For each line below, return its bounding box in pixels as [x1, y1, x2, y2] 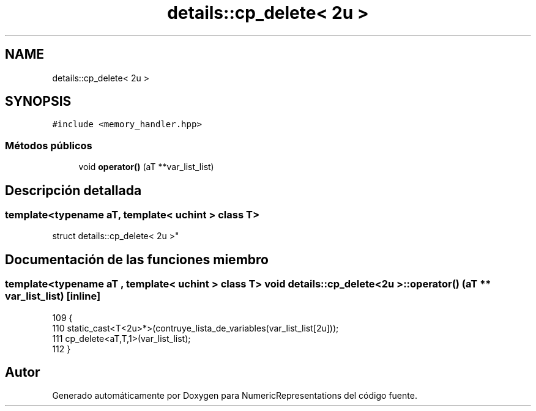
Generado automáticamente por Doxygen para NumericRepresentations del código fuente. [52, 390, 417, 401]
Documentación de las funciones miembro [5, 251, 269, 267]
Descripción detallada [5, 182, 142, 198]
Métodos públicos [5, 139, 92, 152]
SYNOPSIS [5, 94, 72, 109]
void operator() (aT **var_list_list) [78, 161, 214, 172]
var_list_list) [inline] [5, 290, 101, 303]
